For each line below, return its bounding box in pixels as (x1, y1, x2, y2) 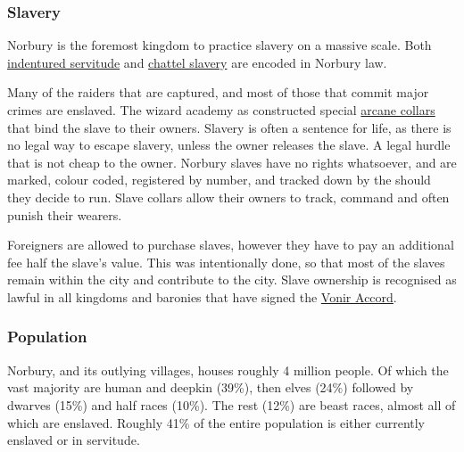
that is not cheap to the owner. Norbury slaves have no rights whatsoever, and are (7, 152, 457, 171)
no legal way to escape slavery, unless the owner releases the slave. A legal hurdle (7, 136, 451, 154)
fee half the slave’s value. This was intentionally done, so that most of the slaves (7, 252, 445, 271)
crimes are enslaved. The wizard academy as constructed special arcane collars (7, 101, 435, 119)
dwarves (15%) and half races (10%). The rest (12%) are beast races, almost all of (7, 395, 456, 414)
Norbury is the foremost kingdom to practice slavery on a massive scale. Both (7, 36, 432, 54)
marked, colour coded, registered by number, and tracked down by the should (7, 170, 431, 189)
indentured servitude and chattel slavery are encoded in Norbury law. (7, 53, 387, 71)
